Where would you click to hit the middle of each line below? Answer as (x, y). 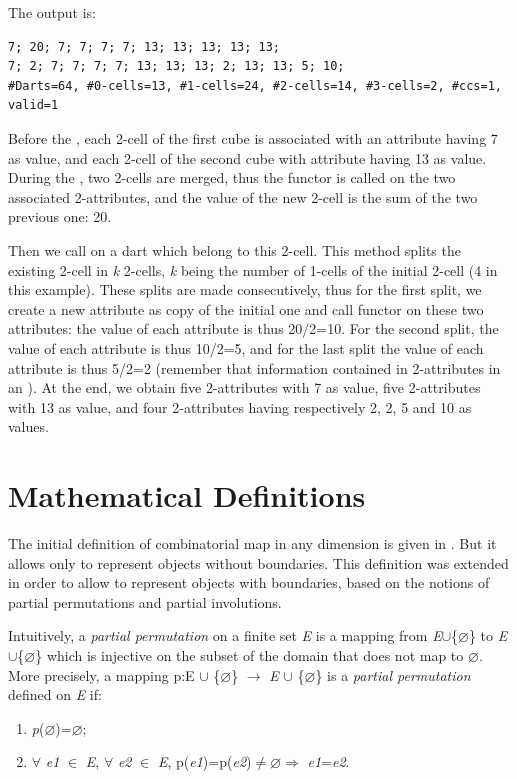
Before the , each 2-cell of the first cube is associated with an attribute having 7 (253, 137)
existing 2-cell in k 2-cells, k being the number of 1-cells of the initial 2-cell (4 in (253, 269)
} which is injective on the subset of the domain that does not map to (249, 654)
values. (28, 426)
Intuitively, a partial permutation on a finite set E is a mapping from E (225, 635)
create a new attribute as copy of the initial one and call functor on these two (246, 308)
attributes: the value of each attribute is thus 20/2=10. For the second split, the (253, 328)
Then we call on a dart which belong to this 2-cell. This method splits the (234, 249)
